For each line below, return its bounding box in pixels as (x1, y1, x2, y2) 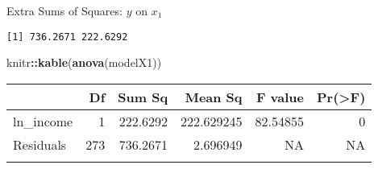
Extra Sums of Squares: (6, 2, 123, 19)
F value (255, 87, 304, 106)
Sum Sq (118, 87, 168, 106)
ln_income (13, 111, 73, 130)
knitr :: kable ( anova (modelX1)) (6, 54, 162, 71)
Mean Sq (185, 87, 243, 106)
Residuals (13, 134, 67, 154)
